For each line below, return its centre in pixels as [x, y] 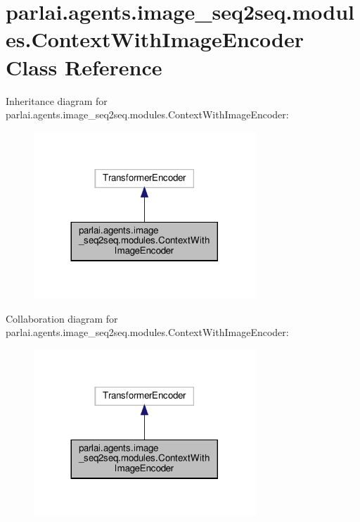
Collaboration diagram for [62, 318]
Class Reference [84, 67]
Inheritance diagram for [57, 100]
